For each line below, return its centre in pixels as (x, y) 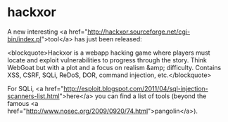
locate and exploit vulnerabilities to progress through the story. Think (107, 60)
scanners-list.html (33, 96)
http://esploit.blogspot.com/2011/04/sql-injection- (136, 88)
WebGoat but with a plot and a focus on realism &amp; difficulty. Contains (114, 67)
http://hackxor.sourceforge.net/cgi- (139, 32)
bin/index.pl (24, 39)
